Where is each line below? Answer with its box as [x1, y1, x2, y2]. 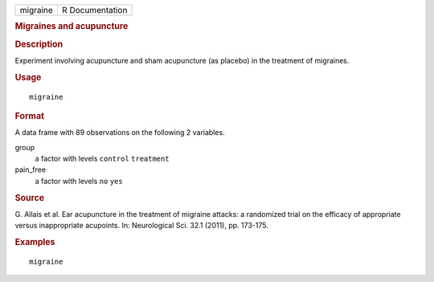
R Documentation [61, 5, 128, 15]
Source [14, 192, 45, 203]
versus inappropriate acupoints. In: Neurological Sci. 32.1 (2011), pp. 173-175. [14, 221, 268, 231]
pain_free [14, 165, 47, 174]
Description [14, 39, 63, 50]
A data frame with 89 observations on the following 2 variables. [14, 128, 225, 137]
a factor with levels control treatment [35, 153, 170, 164]
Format [14, 110, 44, 121]
